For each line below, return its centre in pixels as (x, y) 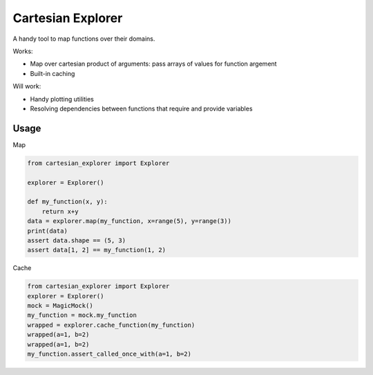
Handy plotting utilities (62, 99)
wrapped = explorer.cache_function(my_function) (111, 325)
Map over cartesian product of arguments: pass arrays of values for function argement (153, 64)
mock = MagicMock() (60, 306)
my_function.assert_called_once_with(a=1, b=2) (109, 354)
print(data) (48, 231)
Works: (23, 51)
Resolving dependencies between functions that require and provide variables (141, 108)
